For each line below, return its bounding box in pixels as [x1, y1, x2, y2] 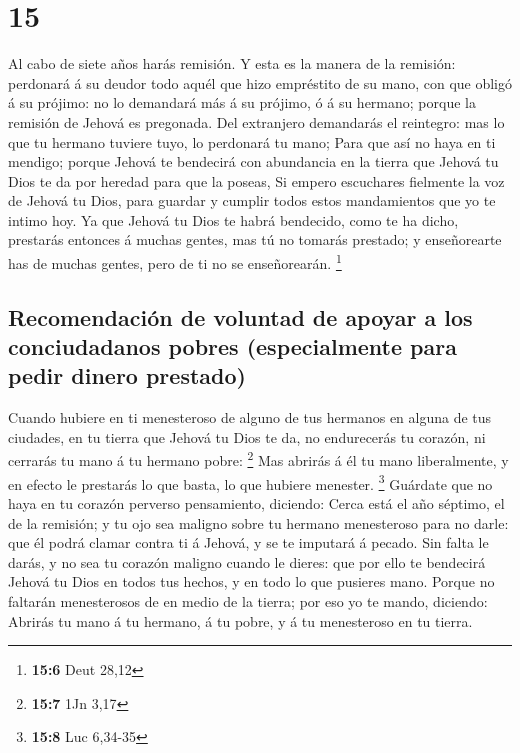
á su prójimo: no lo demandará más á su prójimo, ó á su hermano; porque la [8, 92, 476, 113]
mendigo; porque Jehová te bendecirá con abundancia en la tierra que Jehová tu [8, 151, 499, 172]
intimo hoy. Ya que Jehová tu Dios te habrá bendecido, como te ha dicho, [8, 209, 459, 230]
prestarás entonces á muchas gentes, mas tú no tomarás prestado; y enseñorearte [8, 229, 502, 250]
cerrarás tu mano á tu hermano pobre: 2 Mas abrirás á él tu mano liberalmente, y [8, 447, 509, 471]
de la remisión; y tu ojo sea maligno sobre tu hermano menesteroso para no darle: [8, 512, 509, 533]
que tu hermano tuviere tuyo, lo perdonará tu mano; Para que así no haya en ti [8, 131, 496, 152]
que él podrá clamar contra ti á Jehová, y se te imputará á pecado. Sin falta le [8, 532, 489, 553]
